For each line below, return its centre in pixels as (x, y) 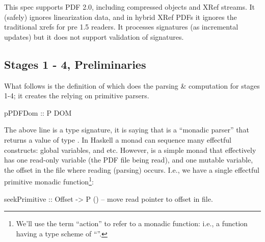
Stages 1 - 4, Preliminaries (75, 64)
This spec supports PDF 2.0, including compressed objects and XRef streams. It (129, 7)
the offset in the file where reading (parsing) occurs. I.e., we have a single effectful (132, 169)
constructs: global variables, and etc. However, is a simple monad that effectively (130, 150)
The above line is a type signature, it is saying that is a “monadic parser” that (127, 130)
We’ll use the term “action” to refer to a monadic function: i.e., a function (132, 223)
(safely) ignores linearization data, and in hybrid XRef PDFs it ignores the (121, 17)
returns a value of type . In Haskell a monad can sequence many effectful (118, 139)
